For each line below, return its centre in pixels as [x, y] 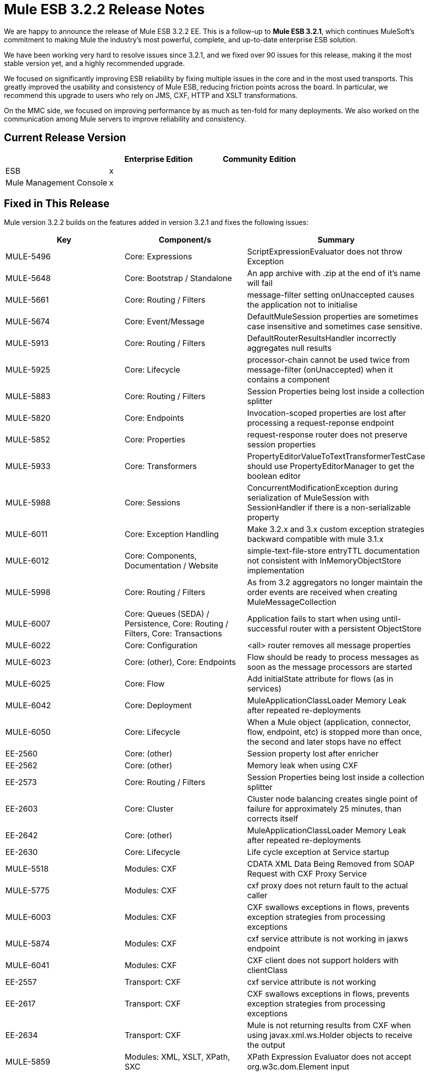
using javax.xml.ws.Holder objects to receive [330, 1035]
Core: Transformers [161, 466]
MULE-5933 [28, 466]
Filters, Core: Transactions [173, 634]
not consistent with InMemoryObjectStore [324, 561]
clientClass [267, 970]
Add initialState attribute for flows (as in [320, 679]
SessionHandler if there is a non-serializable [329, 508]
